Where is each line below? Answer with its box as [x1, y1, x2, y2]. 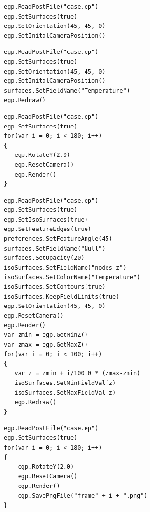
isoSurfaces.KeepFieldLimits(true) [4, 293, 120, 300]
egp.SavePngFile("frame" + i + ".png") [18, 492, 148, 499]
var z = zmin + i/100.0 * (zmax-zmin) [14, 370, 141, 377]
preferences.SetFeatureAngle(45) [4, 235, 112, 243]
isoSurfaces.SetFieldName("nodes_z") [4, 264, 127, 271]
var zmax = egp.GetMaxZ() [4, 341, 88, 348]
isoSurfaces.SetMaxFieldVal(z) [14, 389, 116, 396]
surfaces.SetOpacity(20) [4, 255, 85, 262]
